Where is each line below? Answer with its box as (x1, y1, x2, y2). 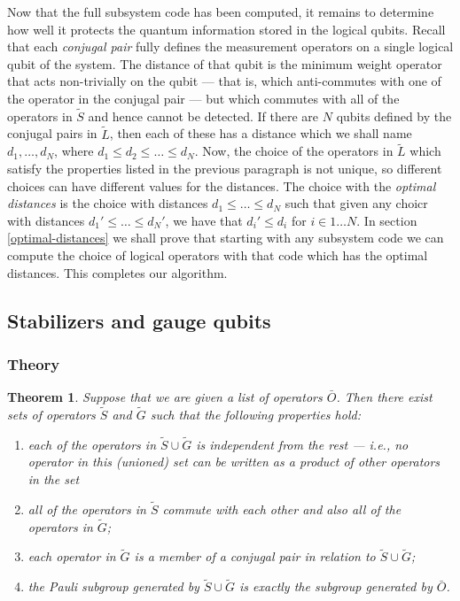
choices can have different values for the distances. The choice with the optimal (7, 176, 436, 195)
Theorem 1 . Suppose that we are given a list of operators (7, 388, 323, 406)
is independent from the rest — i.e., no (196, 435, 409, 453)
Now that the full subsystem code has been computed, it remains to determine (7, 3, 434, 20)
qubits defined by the (336, 106, 452, 125)
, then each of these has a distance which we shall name (109, 124, 412, 143)
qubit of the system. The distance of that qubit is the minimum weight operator (7, 54, 442, 73)
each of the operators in (27, 435, 156, 453)
